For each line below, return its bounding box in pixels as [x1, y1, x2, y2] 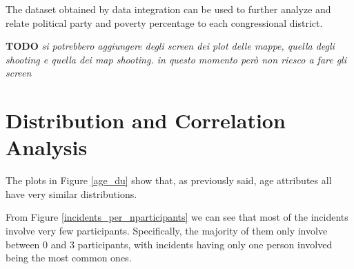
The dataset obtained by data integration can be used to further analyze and [6, 2, 331, 16]
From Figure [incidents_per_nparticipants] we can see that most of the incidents [6, 210, 348, 224]
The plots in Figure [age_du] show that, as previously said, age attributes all [6, 173, 332, 188]
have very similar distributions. [6, 186, 137, 201]
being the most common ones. [6, 250, 132, 265]
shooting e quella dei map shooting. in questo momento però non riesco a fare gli [6, 52, 347, 66]
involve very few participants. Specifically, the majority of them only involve [6, 223, 328, 238]
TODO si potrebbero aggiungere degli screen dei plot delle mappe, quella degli [6, 39, 335, 53]
